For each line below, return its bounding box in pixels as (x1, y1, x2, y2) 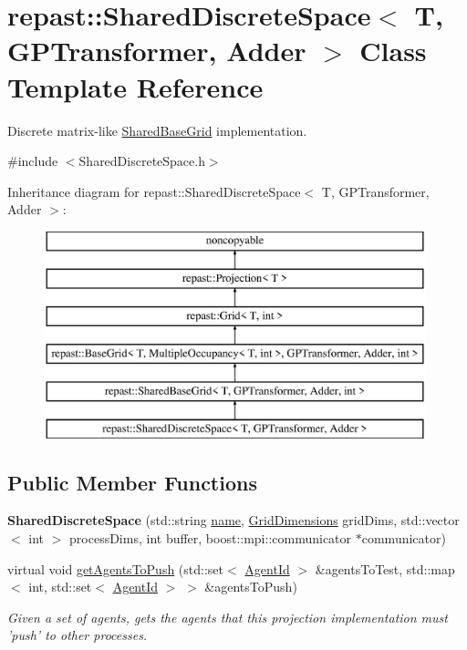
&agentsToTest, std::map (315, 559, 455, 578)
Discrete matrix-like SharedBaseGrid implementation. (7, 120, 307, 139)
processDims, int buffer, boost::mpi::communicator (69, 529, 352, 548)
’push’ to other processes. (7, 625, 148, 645)
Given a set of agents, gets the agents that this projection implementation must (7, 607, 448, 626)
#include (7, 151, 58, 170)
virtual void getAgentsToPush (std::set (7, 559, 224, 578)
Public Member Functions (7, 468, 257, 496)
